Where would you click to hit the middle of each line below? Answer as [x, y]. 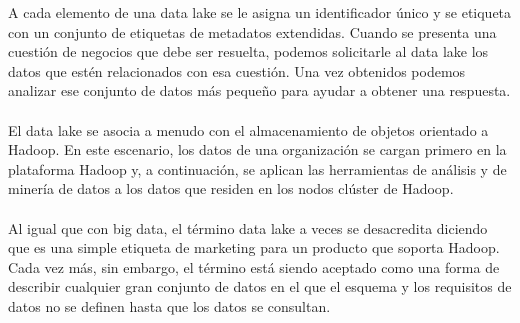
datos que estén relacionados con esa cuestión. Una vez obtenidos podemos [237, 70]
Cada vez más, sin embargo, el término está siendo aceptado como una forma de [254, 266]
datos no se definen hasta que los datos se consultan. [169, 305]
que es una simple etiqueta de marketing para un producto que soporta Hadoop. [254, 247]
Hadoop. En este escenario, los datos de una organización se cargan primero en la [257, 149]
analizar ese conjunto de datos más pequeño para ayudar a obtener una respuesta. [259, 90]
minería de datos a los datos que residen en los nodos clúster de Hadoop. [231, 188]
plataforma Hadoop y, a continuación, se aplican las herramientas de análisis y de [257, 168]
